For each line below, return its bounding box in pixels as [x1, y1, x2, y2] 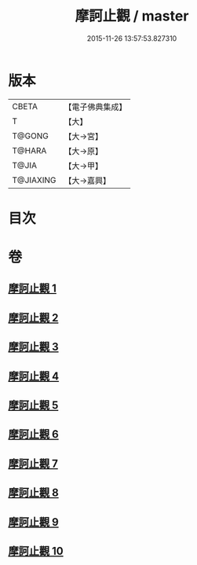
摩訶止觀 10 [8, 544, 64, 558]
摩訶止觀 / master [75, 7, 189, 25]
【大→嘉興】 [64, 174, 111, 185]
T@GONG [12, 130, 49, 141]
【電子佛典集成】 [64, 101, 127, 112]
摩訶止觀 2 [8, 311, 59, 325]
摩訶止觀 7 [8, 457, 59, 470]
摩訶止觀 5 [8, 398, 59, 413]
